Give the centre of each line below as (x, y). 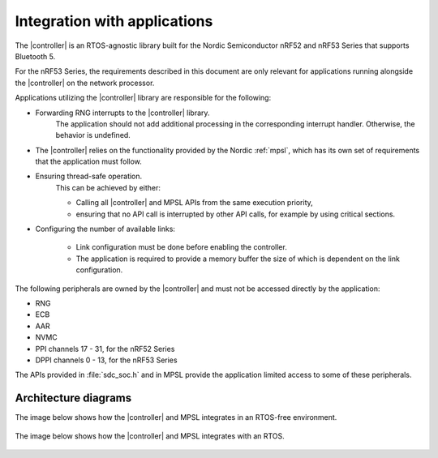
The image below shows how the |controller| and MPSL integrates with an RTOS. (150, 436)
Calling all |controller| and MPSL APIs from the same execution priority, (195, 203)
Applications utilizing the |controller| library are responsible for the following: (143, 98)
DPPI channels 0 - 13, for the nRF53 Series (106, 360)
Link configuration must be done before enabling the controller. (181, 247)
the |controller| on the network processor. (85, 83)
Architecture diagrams (73, 398)
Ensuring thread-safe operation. (89, 176)
